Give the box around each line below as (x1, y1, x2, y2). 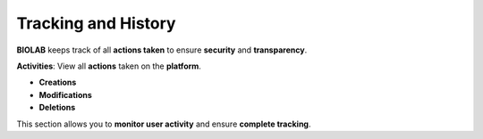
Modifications (38, 89, 93, 100)
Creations (38, 77, 77, 88)
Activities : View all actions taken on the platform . (16, 61, 201, 71)
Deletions (38, 102, 76, 113)
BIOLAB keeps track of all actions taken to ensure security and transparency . (16, 45, 308, 55)
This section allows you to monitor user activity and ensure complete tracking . (16, 119, 311, 129)
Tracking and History (16, 13, 176, 33)
